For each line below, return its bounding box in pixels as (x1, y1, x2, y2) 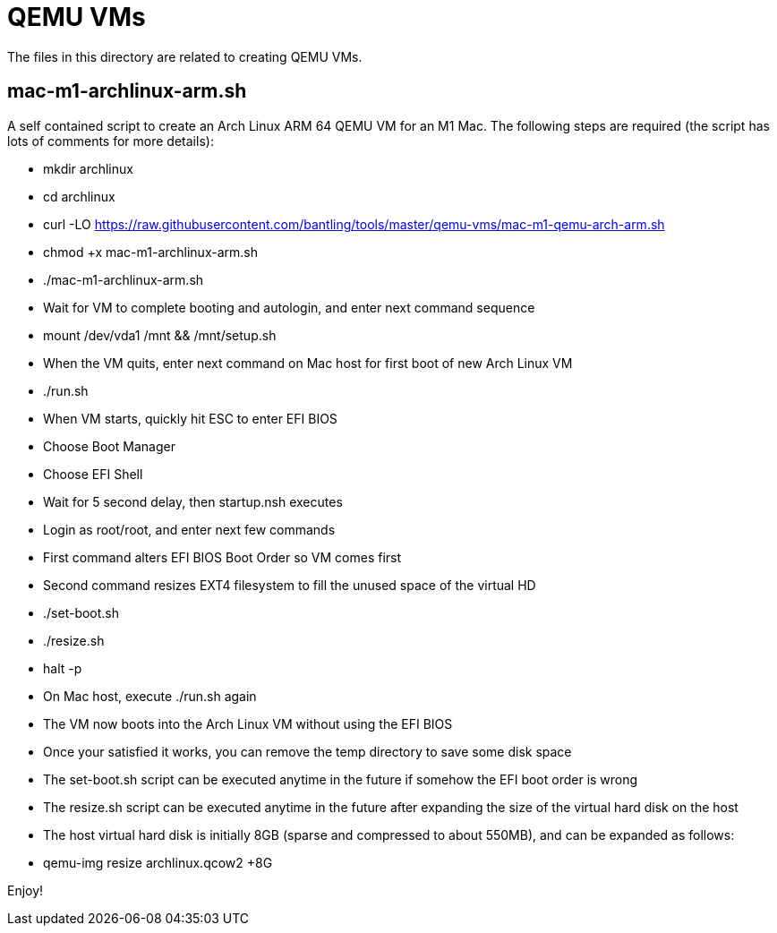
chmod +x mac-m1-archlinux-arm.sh (43, 244, 258, 260)
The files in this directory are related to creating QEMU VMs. (7, 48, 363, 64)
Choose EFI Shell (43, 466, 143, 482)
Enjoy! (7, 882, 44, 898)
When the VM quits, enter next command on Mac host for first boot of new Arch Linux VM (43, 355, 573, 371)
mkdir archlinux (43, 160, 133, 176)
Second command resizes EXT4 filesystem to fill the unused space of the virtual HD (43, 577, 536, 593)
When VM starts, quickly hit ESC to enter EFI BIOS (43, 410, 337, 426)
